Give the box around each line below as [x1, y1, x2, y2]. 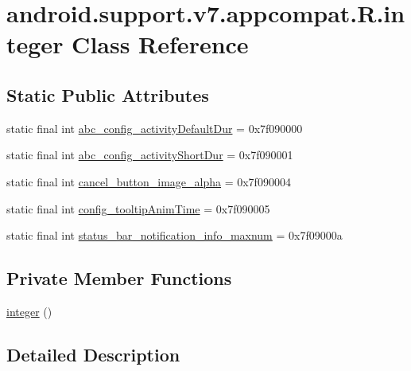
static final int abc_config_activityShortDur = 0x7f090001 [6, 146, 293, 163]
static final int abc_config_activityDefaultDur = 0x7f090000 [6, 119, 303, 136]
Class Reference [72, 28, 249, 61]
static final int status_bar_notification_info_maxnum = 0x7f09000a [6, 227, 343, 244]
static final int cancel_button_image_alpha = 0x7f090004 [6, 173, 291, 189]
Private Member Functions [6, 266, 232, 291]
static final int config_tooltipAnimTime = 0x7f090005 [6, 200, 270, 217]
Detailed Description [6, 342, 180, 366]
